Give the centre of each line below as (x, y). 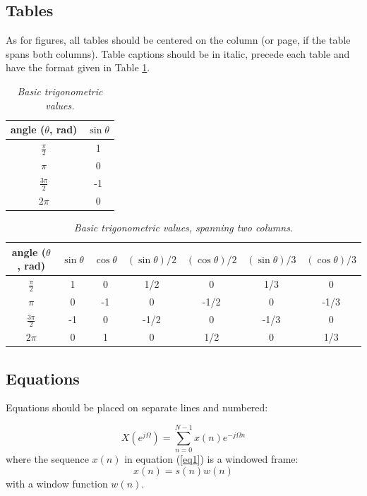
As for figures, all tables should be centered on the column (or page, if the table (178, 40)
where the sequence (47, 459)
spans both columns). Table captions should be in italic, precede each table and (178, 53)
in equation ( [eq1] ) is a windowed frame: (211, 459)
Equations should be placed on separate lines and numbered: (137, 407)
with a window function (57, 483)
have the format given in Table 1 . (78, 67)
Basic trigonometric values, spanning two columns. (183, 228)
